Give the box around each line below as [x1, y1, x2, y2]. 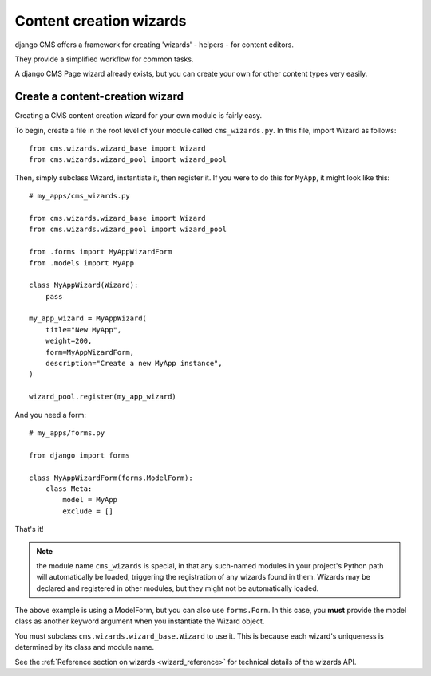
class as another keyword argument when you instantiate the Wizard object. [14, 616, 265, 626]
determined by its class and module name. [14, 643, 155, 652]
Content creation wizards [14, 12, 187, 29]
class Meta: [45, 484, 93, 493]
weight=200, [45, 336, 93, 346]
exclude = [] [62, 506, 113, 516]
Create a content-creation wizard [14, 90, 184, 104]
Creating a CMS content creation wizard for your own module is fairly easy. [14, 111, 263, 120]
